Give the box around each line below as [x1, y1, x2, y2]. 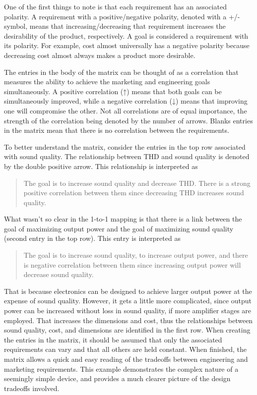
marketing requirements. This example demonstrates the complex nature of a [4, 363, 239, 374]
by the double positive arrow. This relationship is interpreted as [4, 161, 198, 171]
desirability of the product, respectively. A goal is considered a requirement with [4, 30, 249, 41]
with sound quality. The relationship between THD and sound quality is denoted [4, 151, 250, 162]
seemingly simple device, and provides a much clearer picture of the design [4, 373, 231, 384]
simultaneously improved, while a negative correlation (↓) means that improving [4, 96, 248, 106]
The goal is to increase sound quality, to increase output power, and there [23, 250, 248, 260]
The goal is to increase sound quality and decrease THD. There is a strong [23, 177, 251, 188]
